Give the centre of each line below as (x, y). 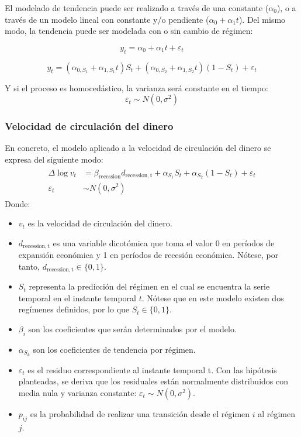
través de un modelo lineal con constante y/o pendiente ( (107, 19)
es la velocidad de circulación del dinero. (100, 223)
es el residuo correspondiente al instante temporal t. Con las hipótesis (152, 369)
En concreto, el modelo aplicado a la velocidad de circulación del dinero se (138, 148)
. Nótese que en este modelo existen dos (213, 297)
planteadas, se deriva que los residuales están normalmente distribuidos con (153, 381)
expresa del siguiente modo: (54, 159)
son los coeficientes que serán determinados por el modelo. (132, 329)
